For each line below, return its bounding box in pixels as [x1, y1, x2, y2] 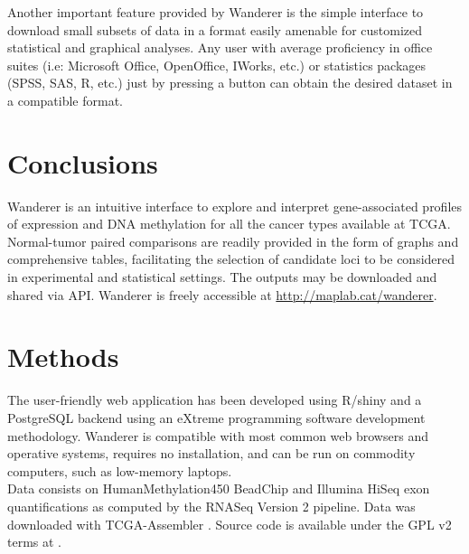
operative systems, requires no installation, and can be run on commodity [7, 444, 416, 463]
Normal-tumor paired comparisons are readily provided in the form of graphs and [7, 231, 459, 250]
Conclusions [7, 144, 158, 181]
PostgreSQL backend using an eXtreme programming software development [7, 408, 426, 427]
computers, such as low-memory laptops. [7, 461, 232, 480]
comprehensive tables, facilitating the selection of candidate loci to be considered [7, 249, 455, 268]
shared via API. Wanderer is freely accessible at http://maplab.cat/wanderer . [7, 285, 437, 304]
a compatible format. [7, 90, 123, 109]
